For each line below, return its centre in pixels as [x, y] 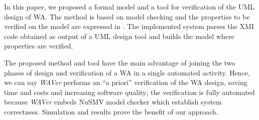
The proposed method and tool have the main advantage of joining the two [120, 62]
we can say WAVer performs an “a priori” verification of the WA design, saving [126, 82]
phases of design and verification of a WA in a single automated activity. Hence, [127, 72]
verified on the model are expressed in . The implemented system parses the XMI [129, 26]
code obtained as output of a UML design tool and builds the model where [119, 36]
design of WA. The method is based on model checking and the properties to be [127, 16]
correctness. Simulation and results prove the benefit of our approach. [111, 111]
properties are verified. [39, 46]
